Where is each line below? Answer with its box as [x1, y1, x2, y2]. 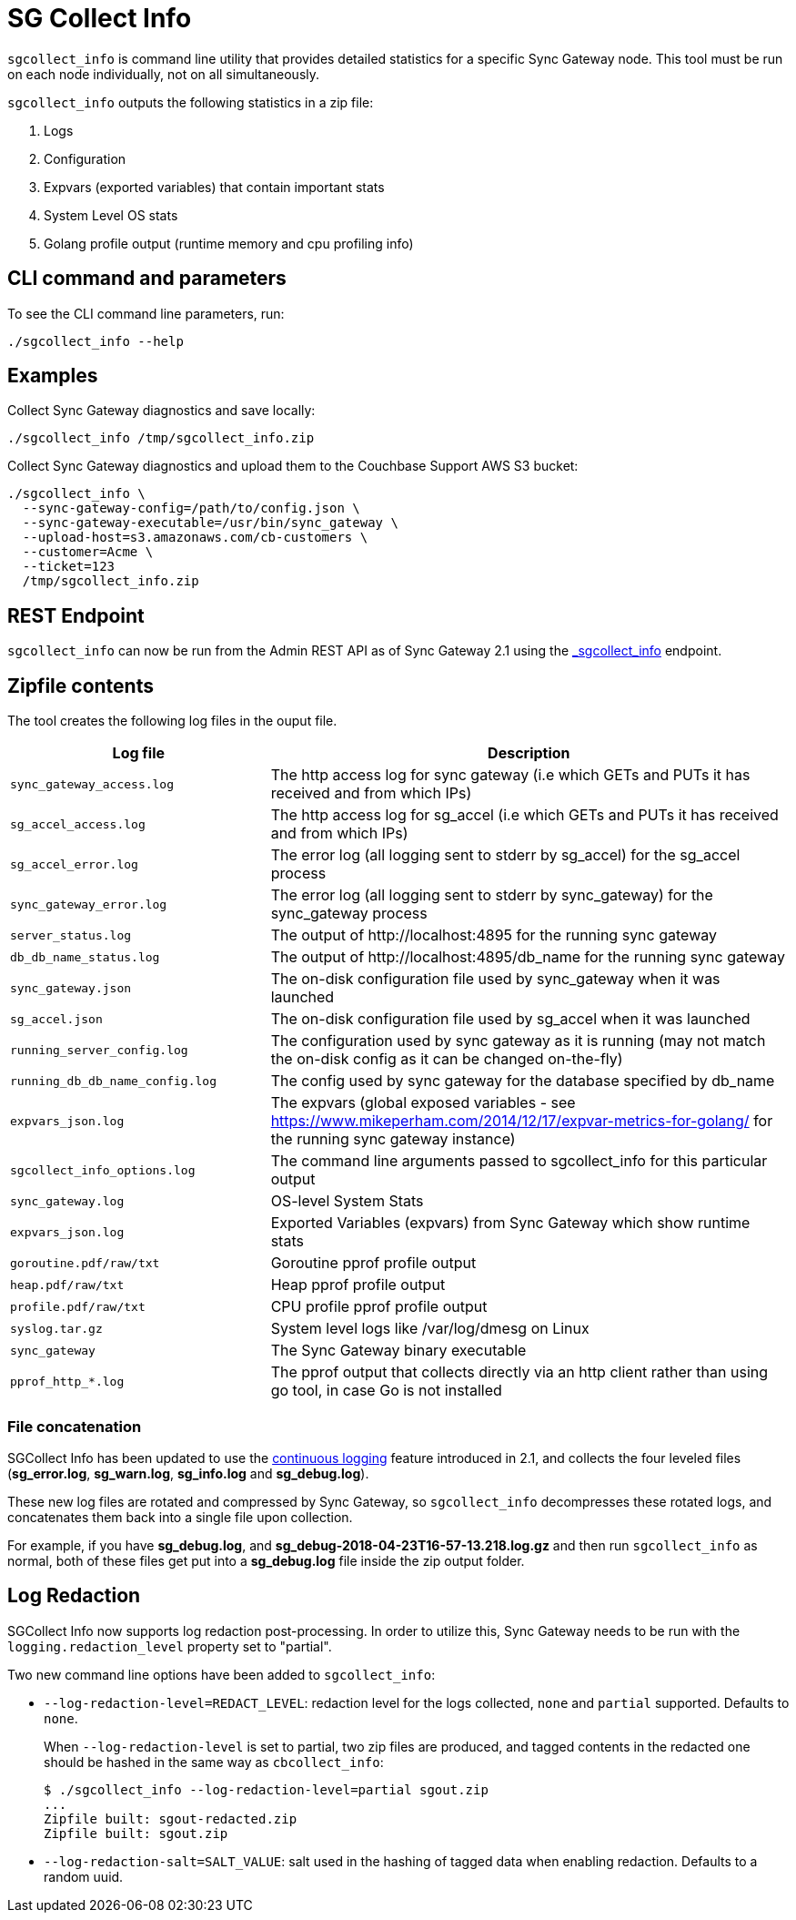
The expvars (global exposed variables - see [270, 1093, 576, 1112]
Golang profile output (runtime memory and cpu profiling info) [44, 235, 414, 251]
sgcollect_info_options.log [10, 1163, 196, 1177]
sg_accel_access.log [10, 817, 146, 831]
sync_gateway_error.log [10, 897, 167, 911]
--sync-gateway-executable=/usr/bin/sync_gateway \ [22, 515, 398, 531]
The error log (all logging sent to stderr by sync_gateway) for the [270, 886, 713, 905]
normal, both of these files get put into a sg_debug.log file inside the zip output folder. [7, 1552, 525, 1569]
